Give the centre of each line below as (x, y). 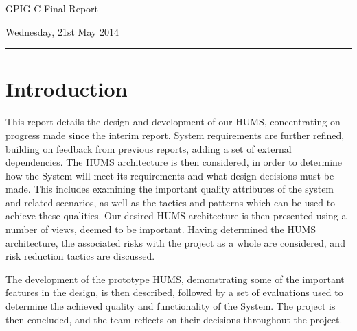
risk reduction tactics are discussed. (80, 256)
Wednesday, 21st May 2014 (62, 31)
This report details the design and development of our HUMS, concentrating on (173, 122)
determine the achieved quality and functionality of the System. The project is (171, 306)
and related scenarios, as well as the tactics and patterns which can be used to (171, 202)
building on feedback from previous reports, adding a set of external (149, 148)
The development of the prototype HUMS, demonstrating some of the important (175, 279)
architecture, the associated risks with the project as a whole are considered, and (175, 242)
